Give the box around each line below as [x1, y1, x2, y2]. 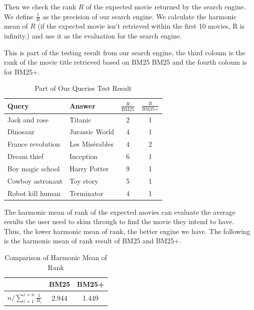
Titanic [69, 114, 92, 124]
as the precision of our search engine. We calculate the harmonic [42, 11, 237, 21]
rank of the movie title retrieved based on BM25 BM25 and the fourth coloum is [4, 57, 247, 67]
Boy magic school [7, 163, 60, 173]
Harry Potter [69, 163, 109, 173]
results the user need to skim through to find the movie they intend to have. [4, 216, 234, 227]
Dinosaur [7, 126, 35, 137]
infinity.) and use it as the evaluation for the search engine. [4, 31, 182, 41]
